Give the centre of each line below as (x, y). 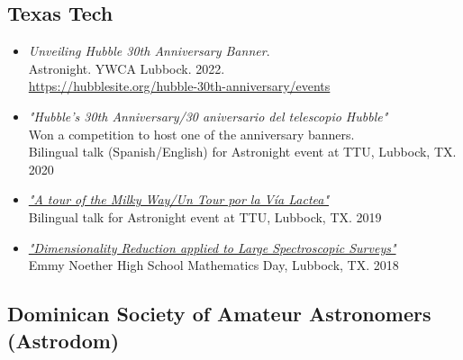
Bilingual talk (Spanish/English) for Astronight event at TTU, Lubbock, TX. (242, 152)
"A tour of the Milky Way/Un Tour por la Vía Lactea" (179, 199)
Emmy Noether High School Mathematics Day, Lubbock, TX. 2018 (213, 265)
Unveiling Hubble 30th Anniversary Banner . (149, 51)
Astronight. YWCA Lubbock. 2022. (127, 68)
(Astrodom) (64, 340)
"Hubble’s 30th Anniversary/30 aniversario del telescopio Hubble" (208, 116)
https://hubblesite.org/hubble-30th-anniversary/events (179, 86)
